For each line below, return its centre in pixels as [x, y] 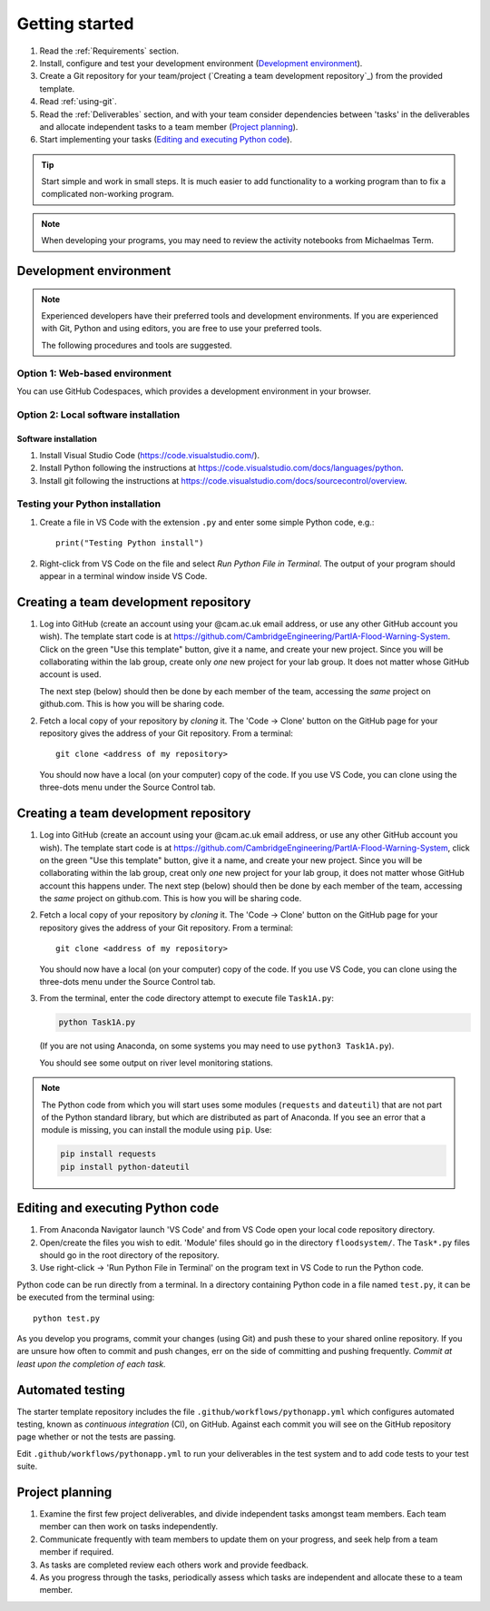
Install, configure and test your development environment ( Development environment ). [201, 63]
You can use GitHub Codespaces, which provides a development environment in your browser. [194, 391]
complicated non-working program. [108, 194]
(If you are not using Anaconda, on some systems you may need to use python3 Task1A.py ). [217, 1046]
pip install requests [108, 1154]
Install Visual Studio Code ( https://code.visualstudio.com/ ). [150, 455]
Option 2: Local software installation [98, 415]
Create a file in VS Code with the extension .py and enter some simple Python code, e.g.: [207, 522]
